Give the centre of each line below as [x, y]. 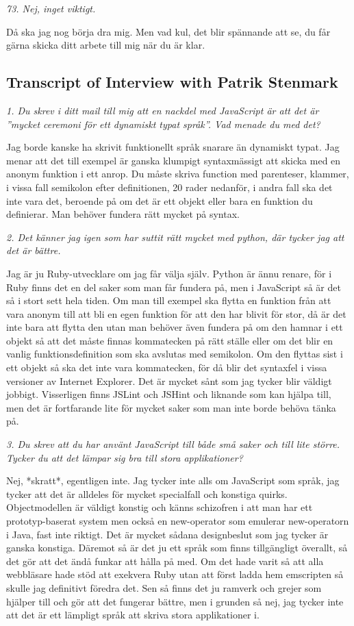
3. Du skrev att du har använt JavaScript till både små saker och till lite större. [173, 444]
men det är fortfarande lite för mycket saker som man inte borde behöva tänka [171, 407]
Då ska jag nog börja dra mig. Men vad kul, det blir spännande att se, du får [168, 31]
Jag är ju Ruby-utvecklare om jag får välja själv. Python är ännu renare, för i [169, 273]
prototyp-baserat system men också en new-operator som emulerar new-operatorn [178, 521]
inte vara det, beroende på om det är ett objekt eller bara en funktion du [160, 200]
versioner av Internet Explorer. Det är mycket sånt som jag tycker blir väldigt [169, 380]
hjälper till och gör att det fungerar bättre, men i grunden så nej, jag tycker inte [175, 601]
